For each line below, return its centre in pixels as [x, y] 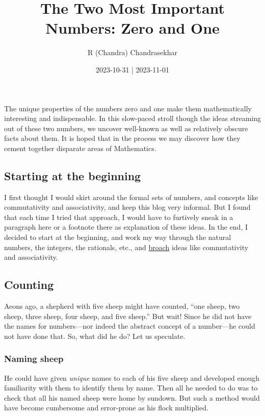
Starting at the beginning [73, 175]
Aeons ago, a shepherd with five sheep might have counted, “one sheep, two [122, 306]
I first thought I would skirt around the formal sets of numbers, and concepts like [131, 197]
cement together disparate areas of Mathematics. [80, 148]
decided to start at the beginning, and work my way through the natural [118, 237]
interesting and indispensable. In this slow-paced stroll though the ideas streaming [132, 118]
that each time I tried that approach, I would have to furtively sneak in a [119, 217]
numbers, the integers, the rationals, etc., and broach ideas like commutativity [126, 247]
